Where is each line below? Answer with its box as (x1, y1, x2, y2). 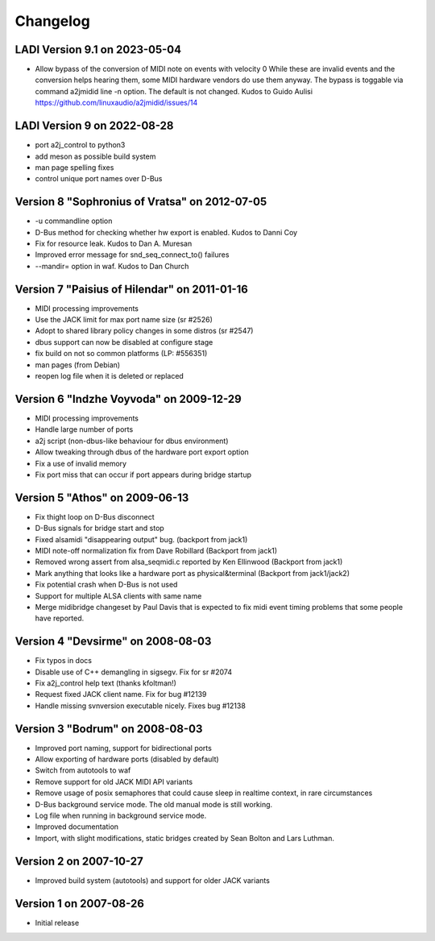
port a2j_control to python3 (35, 140, 126, 150)
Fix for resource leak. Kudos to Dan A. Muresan (35, 238, 193, 248)
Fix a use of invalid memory (35, 458, 127, 468)
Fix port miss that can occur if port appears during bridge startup (35, 470, 252, 479)
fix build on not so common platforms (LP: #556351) (35, 349, 208, 359)
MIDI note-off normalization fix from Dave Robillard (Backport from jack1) (35, 545, 278, 555)
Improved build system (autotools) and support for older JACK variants (35, 875, 270, 885)
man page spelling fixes (35, 162, 114, 172)
